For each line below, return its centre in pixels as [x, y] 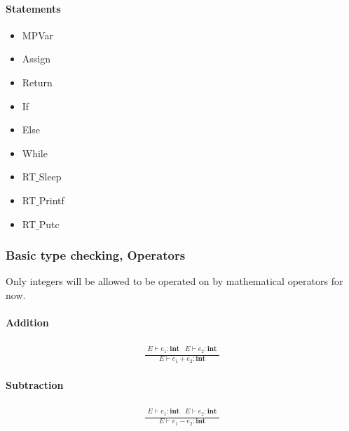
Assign [36, 59]
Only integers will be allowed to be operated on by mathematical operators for [174, 281]
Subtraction [35, 385]
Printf [52, 200]
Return [37, 82]
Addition [27, 323]
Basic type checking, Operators [96, 255]
